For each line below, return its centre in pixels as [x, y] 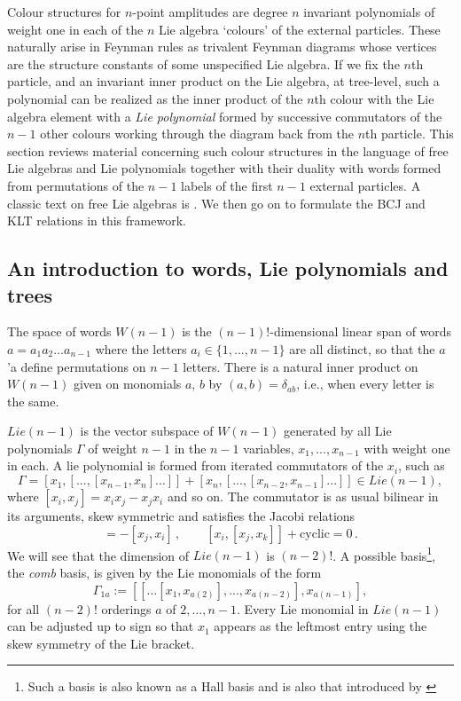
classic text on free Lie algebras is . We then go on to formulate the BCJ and [216, 203]
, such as [422, 465]
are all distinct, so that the [362, 348]
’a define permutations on [77, 366]
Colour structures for [64, 12]
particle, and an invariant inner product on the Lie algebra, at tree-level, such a [223, 81]
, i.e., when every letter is [365, 384]
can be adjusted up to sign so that [101, 626]
